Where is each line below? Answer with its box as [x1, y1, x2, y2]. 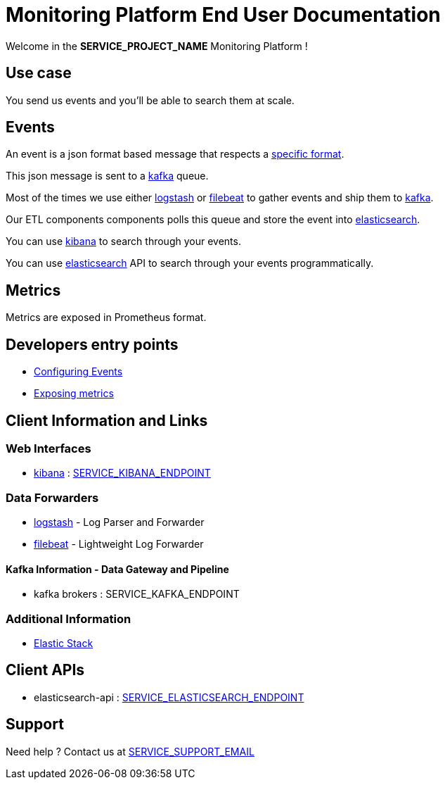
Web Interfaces [6, 441, 91, 456]
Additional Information [6, 611, 131, 626]
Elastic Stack [34, 637, 93, 650]
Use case [6, 64, 72, 82]
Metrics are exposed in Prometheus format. [6, 311, 207, 324]
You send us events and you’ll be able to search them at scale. [6, 94, 295, 106]
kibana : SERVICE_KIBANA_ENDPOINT [34, 467, 211, 479]
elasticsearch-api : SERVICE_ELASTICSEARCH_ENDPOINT [34, 691, 304, 703]
